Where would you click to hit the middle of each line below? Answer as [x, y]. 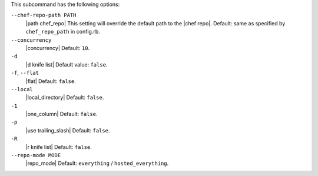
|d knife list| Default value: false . [67, 64]
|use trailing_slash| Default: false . [68, 130]
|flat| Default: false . [51, 81]
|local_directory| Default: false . [65, 98]
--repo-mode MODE [36, 155]
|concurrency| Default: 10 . [58, 48]
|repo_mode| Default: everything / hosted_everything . [97, 163]
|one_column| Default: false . [62, 114]
